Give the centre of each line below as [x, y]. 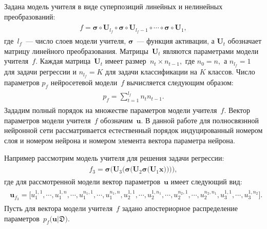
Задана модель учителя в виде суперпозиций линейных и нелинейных [113, 6]
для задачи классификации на [151, 72]
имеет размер [126, 61]
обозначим [117, 120]
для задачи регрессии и [41, 72]
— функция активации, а [176, 41]
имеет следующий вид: [206, 182]
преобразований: [30, 16]
